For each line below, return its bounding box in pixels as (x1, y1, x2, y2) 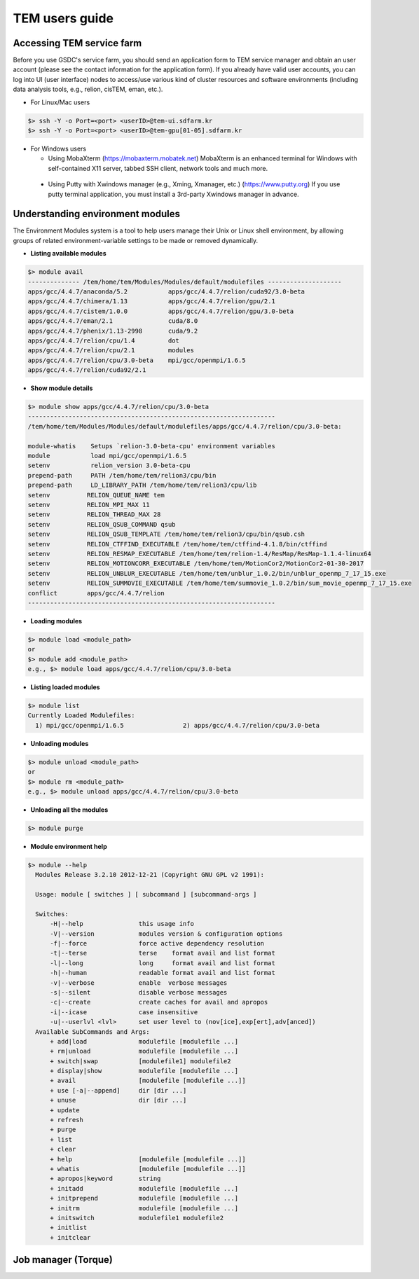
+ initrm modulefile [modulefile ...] (50, 1204, 239, 1212)
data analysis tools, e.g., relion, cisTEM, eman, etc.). (13, 85, 163, 94)
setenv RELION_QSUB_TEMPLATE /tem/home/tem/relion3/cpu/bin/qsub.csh (27, 530, 305, 539)
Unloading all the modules (30, 806, 109, 814)
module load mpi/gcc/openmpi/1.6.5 (27, 452, 187, 460)
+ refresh (50, 1116, 84, 1124)
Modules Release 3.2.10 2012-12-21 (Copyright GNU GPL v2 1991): (35, 871, 265, 879)
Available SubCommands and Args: (35, 1028, 150, 1036)
